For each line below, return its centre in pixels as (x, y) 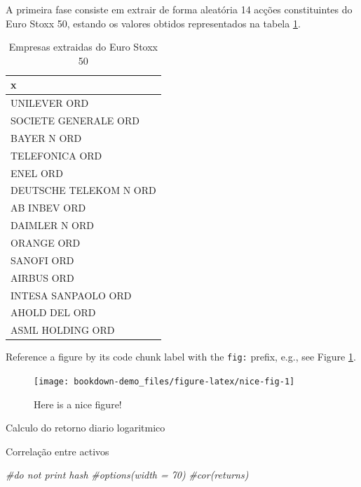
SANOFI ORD (42, 260)
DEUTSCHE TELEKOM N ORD (83, 190)
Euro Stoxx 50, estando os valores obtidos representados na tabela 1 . (153, 23)
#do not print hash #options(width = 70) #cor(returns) (127, 475)
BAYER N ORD (46, 137)
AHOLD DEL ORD (53, 312)
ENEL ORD (37, 173)
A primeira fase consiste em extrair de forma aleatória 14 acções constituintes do (179, 9)
